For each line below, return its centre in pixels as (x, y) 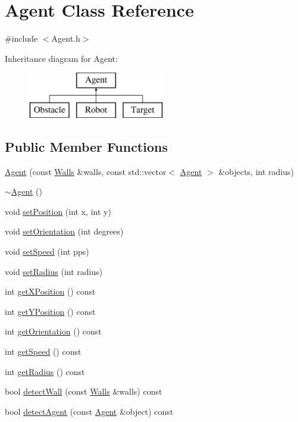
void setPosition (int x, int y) (58, 211)
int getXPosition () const (50, 291)
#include (21, 38)
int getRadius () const (45, 371)
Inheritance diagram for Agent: (61, 58)
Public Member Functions (86, 146)
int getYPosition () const (50, 311)
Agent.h (66, 38)
